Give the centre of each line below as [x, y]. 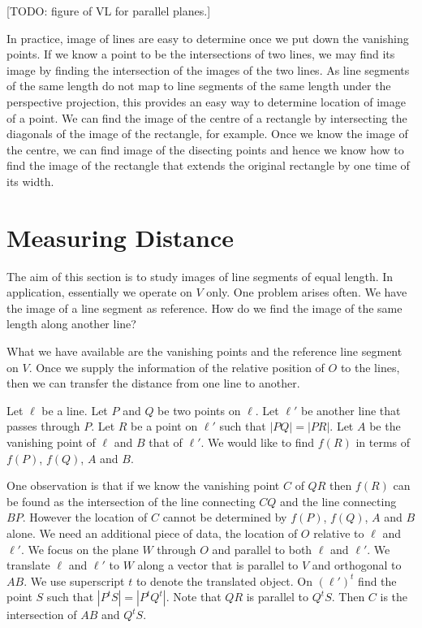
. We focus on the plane [80, 549]
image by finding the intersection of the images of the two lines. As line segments [208, 69]
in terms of [383, 442]
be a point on [164, 426]
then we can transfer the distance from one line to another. [153, 383]
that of [166, 442]
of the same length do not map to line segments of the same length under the [199, 86]
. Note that [194, 597]
